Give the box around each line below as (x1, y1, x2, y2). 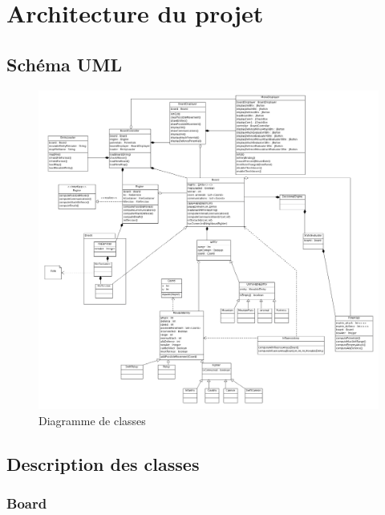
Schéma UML (6, 51, 122, 76)
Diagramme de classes (38, 412, 146, 429)
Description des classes (6, 452, 200, 476)
